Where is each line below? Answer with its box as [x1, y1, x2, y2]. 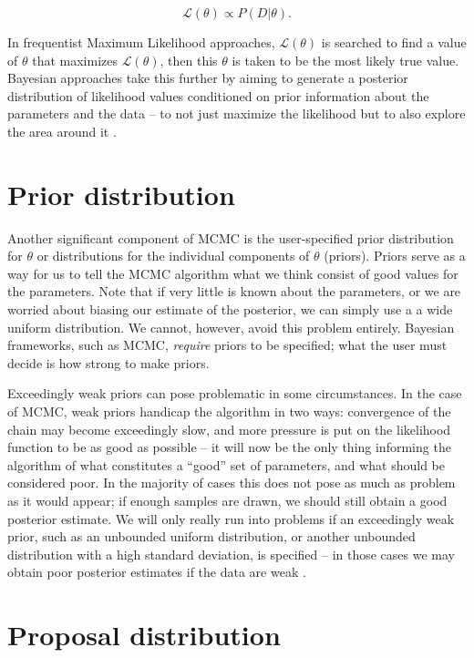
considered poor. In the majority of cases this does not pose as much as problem [7, 473, 456, 492]
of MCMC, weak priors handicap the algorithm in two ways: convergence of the [7, 402, 451, 421]
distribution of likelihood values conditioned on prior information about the [7, 86, 429, 105]
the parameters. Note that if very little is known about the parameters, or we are [7, 282, 461, 301]
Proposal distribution [7, 616, 281, 653]
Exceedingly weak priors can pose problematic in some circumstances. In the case [7, 384, 462, 403]
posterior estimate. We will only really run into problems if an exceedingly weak [7, 509, 455, 528]
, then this [160, 50, 218, 69]
